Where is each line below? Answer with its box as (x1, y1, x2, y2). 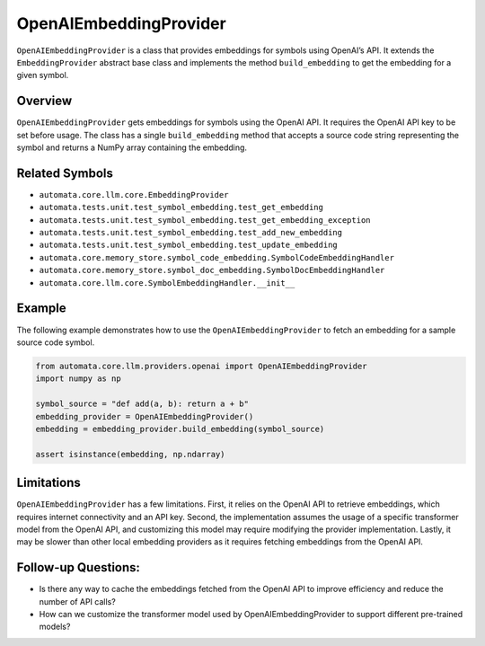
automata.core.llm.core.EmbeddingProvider (39, 190, 229, 199)
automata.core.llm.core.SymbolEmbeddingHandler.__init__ (39, 278, 295, 288)
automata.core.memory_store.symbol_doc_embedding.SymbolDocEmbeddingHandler (39, 265, 385, 276)
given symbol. (16, 70, 69, 81)
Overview (16, 93, 73, 109)
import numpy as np (35, 374, 121, 384)
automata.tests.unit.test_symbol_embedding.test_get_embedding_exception (39, 215, 372, 225)
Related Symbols (16, 165, 114, 181)
